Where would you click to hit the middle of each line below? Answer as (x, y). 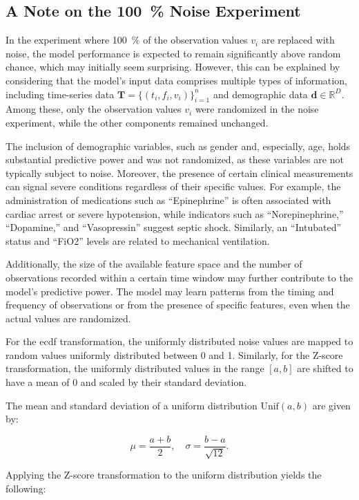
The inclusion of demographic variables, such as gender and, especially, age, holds (178, 146)
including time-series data (60, 94)
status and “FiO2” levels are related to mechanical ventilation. (138, 240)
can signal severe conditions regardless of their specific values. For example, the (173, 186)
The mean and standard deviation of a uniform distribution (132, 405)
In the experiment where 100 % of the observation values (127, 40)
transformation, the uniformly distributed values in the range (135, 368)
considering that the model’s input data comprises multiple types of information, (176, 80)
